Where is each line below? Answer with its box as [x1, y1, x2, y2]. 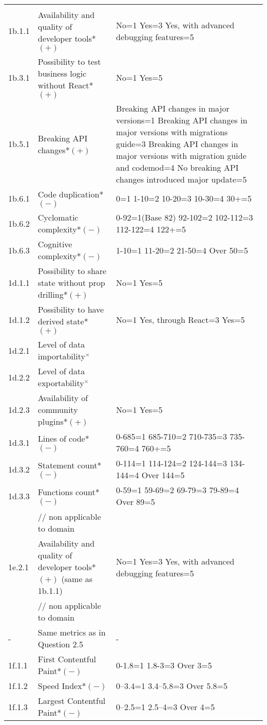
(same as [61, 573, 93, 585]
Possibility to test [37, 56, 101, 67]
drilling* [37, 288, 68, 300]
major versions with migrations [116, 126, 228, 138]
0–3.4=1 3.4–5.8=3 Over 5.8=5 [116, 680, 228, 692]
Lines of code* [37, 432, 89, 444]
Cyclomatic [37, 211, 79, 223]
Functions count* [37, 485, 100, 498]
